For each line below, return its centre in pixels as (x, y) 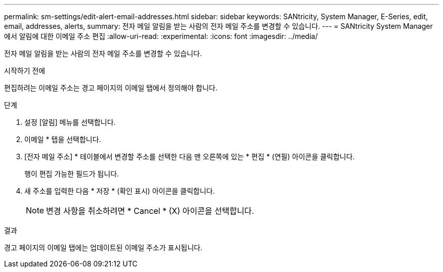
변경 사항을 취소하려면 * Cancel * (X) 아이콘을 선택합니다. (150, 211)
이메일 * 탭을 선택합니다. (63, 139)
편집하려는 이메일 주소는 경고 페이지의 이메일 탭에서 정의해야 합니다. (111, 88)
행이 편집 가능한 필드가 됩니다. (72, 174)
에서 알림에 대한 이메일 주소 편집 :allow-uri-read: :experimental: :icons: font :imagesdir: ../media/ (161, 36)
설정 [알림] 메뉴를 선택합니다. (70, 122)
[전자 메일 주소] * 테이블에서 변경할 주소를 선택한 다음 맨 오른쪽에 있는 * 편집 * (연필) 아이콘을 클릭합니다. (190, 156)
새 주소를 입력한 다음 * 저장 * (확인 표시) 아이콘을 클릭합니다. (120, 191)
